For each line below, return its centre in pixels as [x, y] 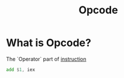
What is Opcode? [49, 43]
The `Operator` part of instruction [46, 59]
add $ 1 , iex [20, 70]
